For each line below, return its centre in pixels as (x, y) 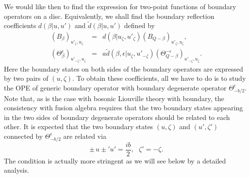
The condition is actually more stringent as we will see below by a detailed (115, 160)
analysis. (17, 170)
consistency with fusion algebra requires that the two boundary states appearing (124, 108)
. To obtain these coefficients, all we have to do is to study (159, 78)
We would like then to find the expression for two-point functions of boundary (120, 6)
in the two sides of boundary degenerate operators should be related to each (117, 117)
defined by (139, 25)
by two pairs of (26, 78)
